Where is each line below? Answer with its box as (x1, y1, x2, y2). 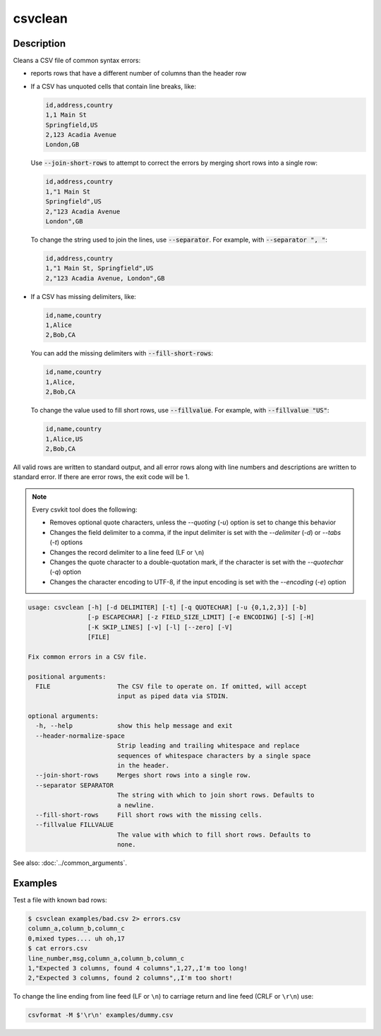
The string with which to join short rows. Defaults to (116, 791, 315, 799)
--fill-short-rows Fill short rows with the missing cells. (35, 811, 262, 819)
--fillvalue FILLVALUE (35, 820, 114, 829)
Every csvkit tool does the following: (32, 505, 138, 514)
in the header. (116, 762, 169, 770)
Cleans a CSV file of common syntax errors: (13, 57, 141, 65)
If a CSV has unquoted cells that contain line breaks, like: (30, 82, 197, 90)
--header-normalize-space (35, 731, 125, 740)
